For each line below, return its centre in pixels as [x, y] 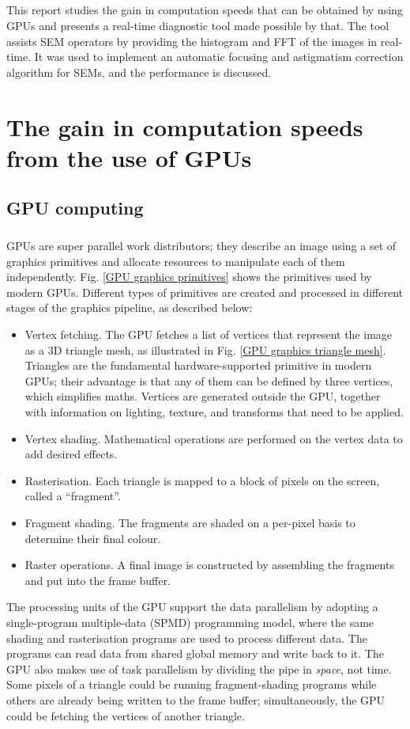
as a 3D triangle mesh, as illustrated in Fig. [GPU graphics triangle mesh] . [205, 349]
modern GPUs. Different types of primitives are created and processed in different [205, 292]
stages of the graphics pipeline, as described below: [130, 308]
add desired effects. [71, 454]
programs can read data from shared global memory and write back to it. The [195, 653]
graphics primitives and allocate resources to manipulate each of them [176, 261]
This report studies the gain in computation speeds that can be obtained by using [205, 10]
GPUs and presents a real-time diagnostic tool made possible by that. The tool [198, 25]
